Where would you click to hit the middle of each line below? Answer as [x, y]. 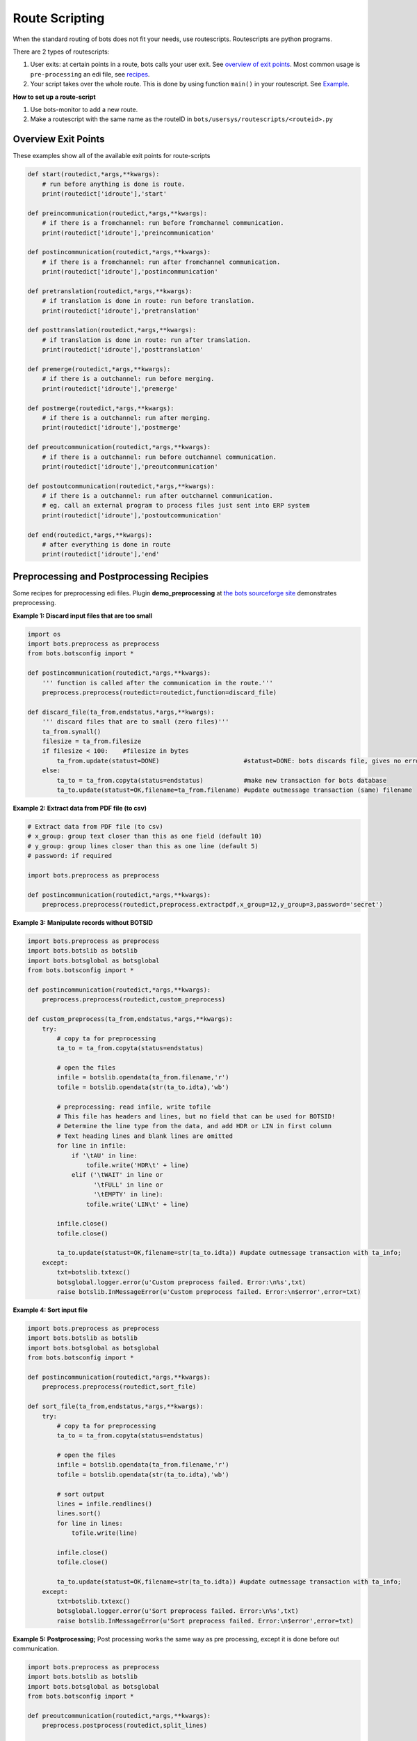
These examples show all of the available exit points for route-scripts [112, 156]
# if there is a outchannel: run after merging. [126, 417]
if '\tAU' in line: [105, 1155]
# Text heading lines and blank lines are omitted [145, 1136]
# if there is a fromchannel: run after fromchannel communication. [161, 262]
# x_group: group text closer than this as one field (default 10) [145, 836]
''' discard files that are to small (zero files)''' [136, 722]
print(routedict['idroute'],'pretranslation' [121, 311]
